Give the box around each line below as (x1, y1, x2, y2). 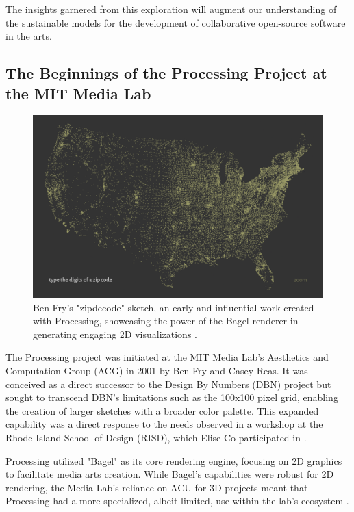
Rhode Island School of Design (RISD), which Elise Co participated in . (5, 430, 307, 444)
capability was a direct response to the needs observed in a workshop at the (5, 417, 323, 431)
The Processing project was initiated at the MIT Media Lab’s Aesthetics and (5, 350, 329, 364)
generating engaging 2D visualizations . (33, 327, 197, 341)
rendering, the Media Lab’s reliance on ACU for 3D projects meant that (5, 480, 308, 494)
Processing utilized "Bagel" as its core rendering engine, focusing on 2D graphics (5, 453, 342, 468)
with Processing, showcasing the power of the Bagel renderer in (33, 313, 299, 328)
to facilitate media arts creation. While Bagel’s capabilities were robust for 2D (5, 467, 334, 481)
